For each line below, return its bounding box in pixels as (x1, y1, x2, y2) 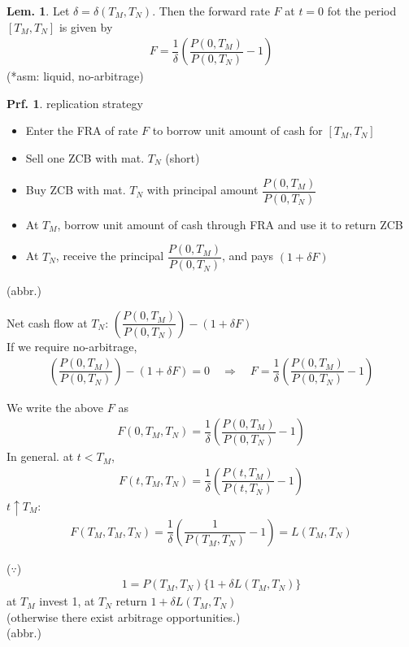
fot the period (327, 2, 397, 19)
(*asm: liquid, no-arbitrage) (7, 67, 144, 85)
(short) (165, 150, 200, 166)
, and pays (222, 247, 274, 264)
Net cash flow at (7, 314, 88, 331)
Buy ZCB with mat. (25, 181, 126, 198)
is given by (59, 18, 113, 35)
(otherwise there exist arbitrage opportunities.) (7, 608, 241, 625)
